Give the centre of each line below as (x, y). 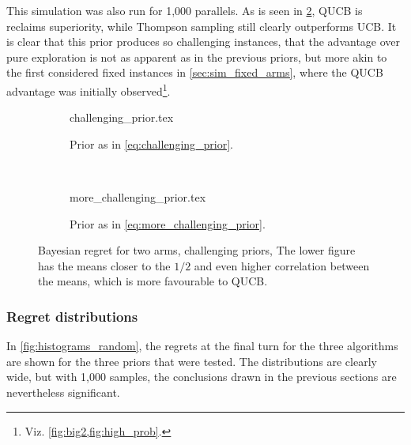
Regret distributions (72, 316)
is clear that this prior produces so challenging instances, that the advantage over (204, 41)
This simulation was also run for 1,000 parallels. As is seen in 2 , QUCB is (185, 10)
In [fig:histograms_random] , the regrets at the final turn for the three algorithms (202, 346)
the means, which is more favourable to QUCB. (153, 281)
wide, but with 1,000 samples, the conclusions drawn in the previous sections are (202, 377)
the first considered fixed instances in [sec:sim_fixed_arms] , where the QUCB (195, 72)
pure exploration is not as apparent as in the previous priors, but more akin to (197, 57)
